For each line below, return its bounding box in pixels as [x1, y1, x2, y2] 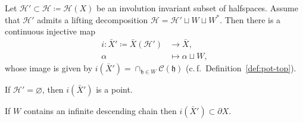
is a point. [96, 83, 133, 96]
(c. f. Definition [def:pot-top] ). [186, 62, 296, 74]
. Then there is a [220, 13, 281, 26]
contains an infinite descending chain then [23, 105, 177, 117]
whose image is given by [5, 62, 93, 74]
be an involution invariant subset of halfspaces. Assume [96, 2, 298, 14]
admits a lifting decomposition [37, 13, 148, 26]
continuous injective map [5, 25, 96, 37]
